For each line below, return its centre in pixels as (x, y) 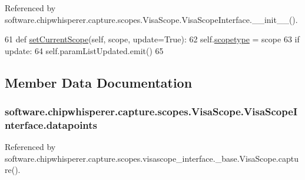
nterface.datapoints (51, 125)
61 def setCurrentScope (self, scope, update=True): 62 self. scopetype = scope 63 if (152, 39)
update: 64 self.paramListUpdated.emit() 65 (84, 50)
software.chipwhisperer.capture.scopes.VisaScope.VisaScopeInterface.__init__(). (151, 19)
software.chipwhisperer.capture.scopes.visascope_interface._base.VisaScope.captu (152, 158)
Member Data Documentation (99, 82)
